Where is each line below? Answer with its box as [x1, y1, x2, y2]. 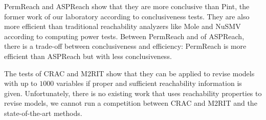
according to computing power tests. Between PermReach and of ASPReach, [4, 31, 245, 41]
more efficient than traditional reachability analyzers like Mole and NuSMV [4, 21, 241, 32]
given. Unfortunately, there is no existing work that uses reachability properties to [4, 87, 262, 98]
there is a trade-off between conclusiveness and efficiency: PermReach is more [4, 41, 247, 51]
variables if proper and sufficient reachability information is [56, 78, 242, 88]
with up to [4, 78, 37, 88]
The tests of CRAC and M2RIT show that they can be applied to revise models [4, 68, 255, 78]
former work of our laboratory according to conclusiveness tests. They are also [4, 11, 250, 21]
